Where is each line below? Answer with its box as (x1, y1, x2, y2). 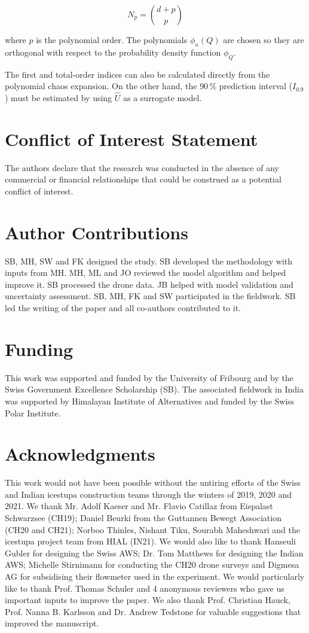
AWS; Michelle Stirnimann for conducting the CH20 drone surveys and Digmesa (5, 558, 299, 571)
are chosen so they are (223, 34, 304, 45)
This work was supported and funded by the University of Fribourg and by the (5, 371, 293, 384)
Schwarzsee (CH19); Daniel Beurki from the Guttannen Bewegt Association (5, 512, 282, 524)
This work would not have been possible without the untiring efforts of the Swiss (5, 476, 301, 489)
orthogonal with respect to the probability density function (5, 45, 221, 58)
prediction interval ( (219, 80, 292, 92)
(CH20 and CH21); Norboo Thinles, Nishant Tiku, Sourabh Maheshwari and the (5, 523, 300, 535)
